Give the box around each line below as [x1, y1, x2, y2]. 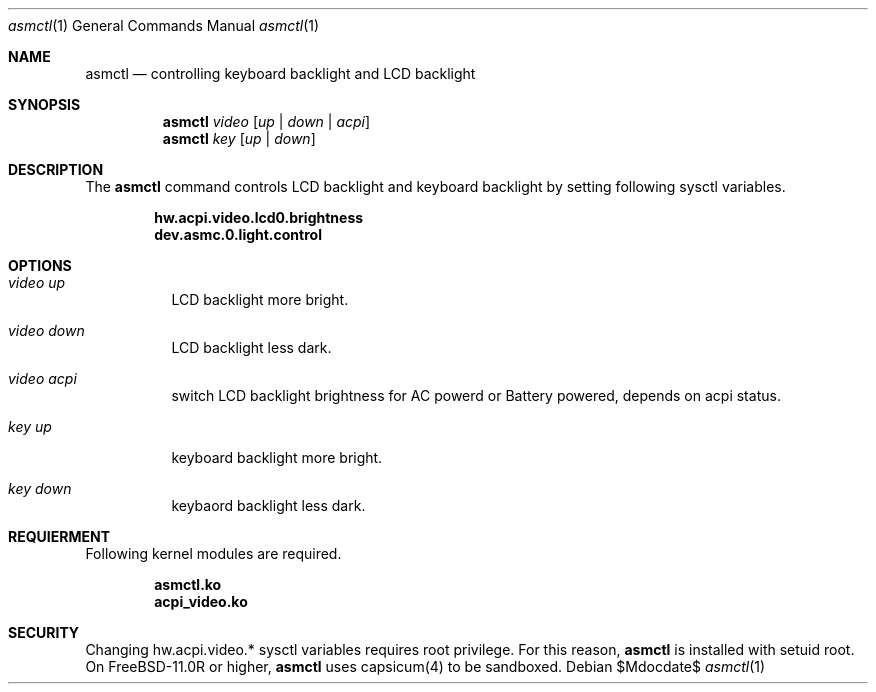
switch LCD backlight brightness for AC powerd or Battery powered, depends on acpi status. [171, 387, 781, 404]
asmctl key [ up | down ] [162, 130, 316, 147]
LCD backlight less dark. [171, 339, 332, 356]
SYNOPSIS [8, 96, 81, 113]
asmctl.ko [154, 576, 222, 593]
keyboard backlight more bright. [171, 449, 383, 466]
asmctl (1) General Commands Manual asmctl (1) [8, 17, 320, 34]
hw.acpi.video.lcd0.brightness [154, 209, 364, 226]
